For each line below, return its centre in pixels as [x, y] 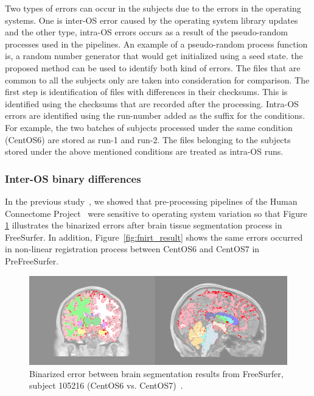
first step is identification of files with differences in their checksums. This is [146, 92]
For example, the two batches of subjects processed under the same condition [149, 127]
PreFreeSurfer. [32, 260]
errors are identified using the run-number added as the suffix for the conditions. [155, 115]
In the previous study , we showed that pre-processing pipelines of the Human [151, 201]
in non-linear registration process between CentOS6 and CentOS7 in [132, 249]
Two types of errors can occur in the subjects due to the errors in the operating [153, 8]
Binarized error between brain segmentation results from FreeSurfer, [156, 373]
